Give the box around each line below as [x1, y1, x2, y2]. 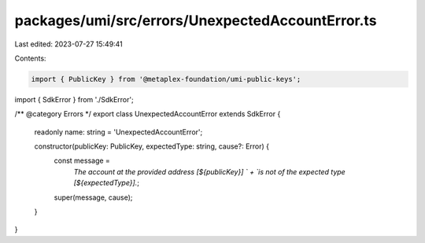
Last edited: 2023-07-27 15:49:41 [14, 39, 124, 49]
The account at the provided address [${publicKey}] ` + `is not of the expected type [73, 167, 346, 176]
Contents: [14, 53, 46, 63]
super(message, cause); [54, 193, 133, 202]
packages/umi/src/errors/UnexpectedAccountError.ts [14, 12, 377, 29]
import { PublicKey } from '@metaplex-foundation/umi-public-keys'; [31, 75, 301, 83]
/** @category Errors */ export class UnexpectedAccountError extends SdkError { [14, 109, 281, 119]
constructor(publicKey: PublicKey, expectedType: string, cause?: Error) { [34, 142, 270, 151]
